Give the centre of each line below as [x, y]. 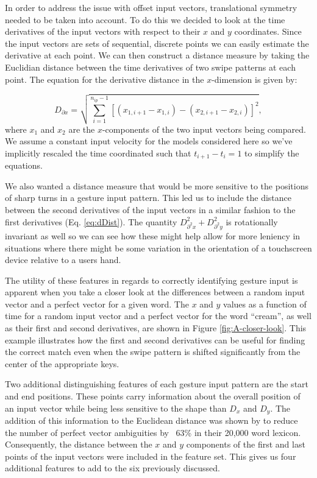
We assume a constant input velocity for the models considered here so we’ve [149, 141]
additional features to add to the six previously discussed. [112, 468]
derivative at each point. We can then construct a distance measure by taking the [157, 55]
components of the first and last [246, 444]
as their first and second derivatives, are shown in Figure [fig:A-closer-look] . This [156, 328]
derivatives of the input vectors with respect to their [103, 31]
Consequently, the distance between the [79, 444]
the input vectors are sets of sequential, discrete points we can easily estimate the [157, 43]
